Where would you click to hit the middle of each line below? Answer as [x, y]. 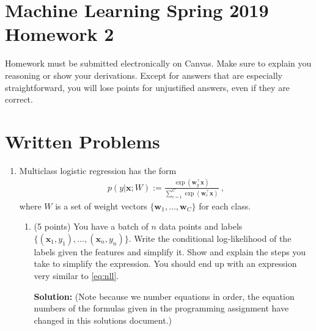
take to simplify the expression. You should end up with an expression [165, 264]
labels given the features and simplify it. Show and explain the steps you [170, 251]
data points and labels [201, 226]
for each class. [225, 206]
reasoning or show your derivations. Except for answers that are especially [144, 75]
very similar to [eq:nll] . [76, 275]
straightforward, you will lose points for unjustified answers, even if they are [147, 87]
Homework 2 [60, 34]
